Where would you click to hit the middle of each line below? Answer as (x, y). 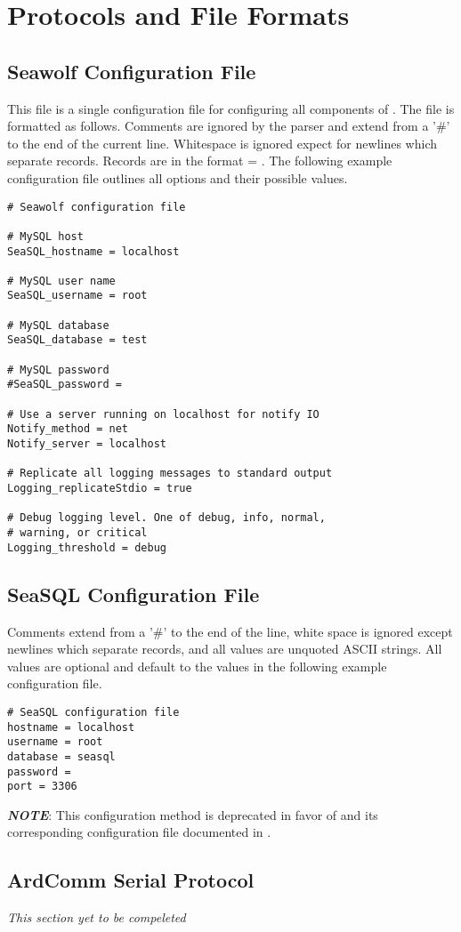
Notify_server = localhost (87, 444)
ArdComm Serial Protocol (131, 880)
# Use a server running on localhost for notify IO (163, 414)
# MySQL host (45, 236)
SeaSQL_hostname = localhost (93, 251)
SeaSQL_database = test (77, 340)
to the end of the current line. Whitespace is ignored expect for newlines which (222, 143)
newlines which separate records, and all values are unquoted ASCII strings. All (225, 649)
